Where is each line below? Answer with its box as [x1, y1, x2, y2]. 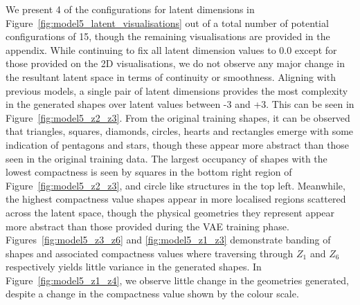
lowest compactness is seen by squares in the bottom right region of [6, 165, 292, 179]
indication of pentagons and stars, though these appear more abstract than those [6, 137, 350, 151]
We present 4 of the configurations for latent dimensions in [6, 2, 255, 16]
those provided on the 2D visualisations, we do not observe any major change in [6, 56, 345, 71]
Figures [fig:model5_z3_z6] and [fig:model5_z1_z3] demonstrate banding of [6, 232, 331, 247]
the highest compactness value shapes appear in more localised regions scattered [6, 192, 346, 206]
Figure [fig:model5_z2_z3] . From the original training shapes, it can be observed [6, 110, 350, 124]
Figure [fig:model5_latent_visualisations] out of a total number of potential [6, 15, 329, 30]
